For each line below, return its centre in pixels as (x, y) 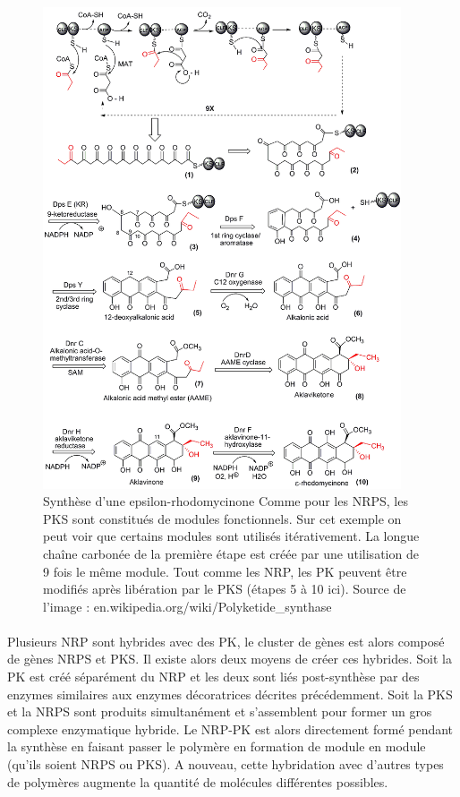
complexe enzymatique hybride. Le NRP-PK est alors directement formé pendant (230, 728)
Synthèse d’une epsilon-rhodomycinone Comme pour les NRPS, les (226, 501)
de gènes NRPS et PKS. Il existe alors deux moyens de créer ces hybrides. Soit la (230, 659)
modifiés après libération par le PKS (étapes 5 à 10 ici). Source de (225, 589)
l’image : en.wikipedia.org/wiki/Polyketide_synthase (187, 606)
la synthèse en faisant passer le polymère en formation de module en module (217, 746)
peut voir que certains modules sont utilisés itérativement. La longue (231, 536)
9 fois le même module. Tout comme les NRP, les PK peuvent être (225, 571)
